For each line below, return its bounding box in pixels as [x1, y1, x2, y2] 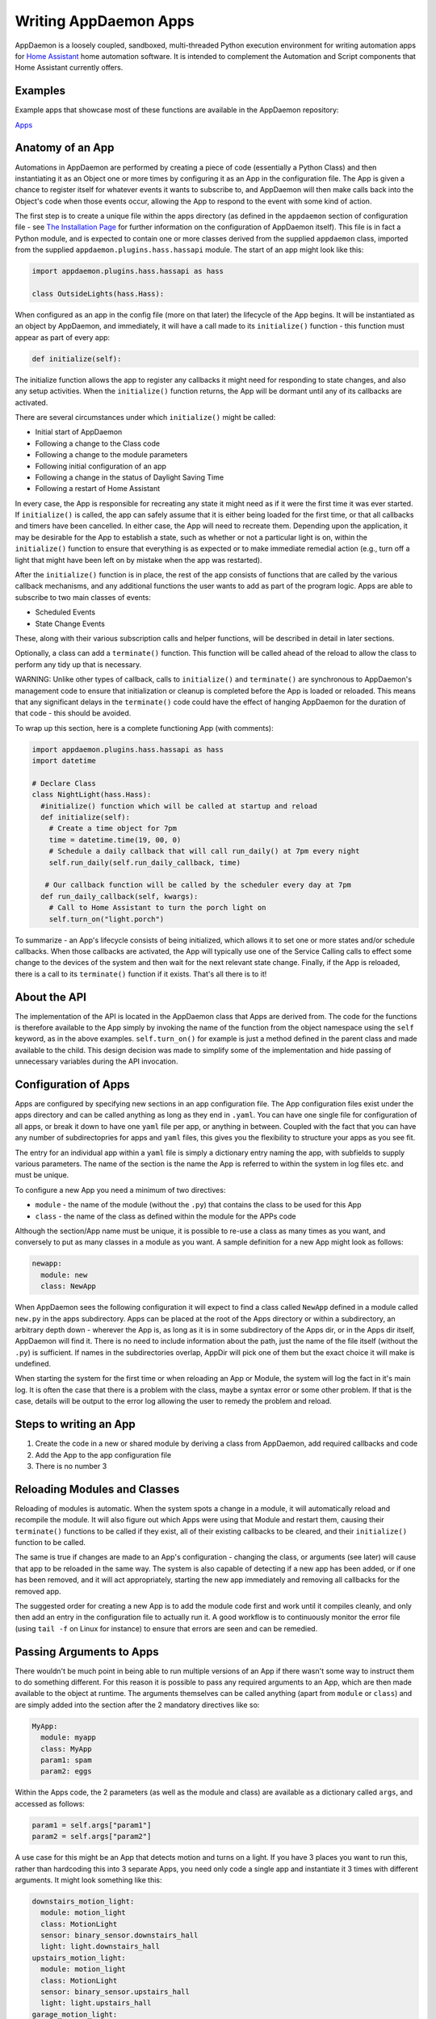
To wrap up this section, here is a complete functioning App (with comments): [15, 723, 274, 732]
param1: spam [40, 1755, 92, 1765]
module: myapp [40, 1733, 97, 1742]
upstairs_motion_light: [31, 1953, 127, 1962]
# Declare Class [31, 779, 97, 787]
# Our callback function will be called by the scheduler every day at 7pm [44, 880, 351, 890]
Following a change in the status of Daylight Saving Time [35, 472, 224, 482]
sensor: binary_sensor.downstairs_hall [40, 1931, 199, 1940]
